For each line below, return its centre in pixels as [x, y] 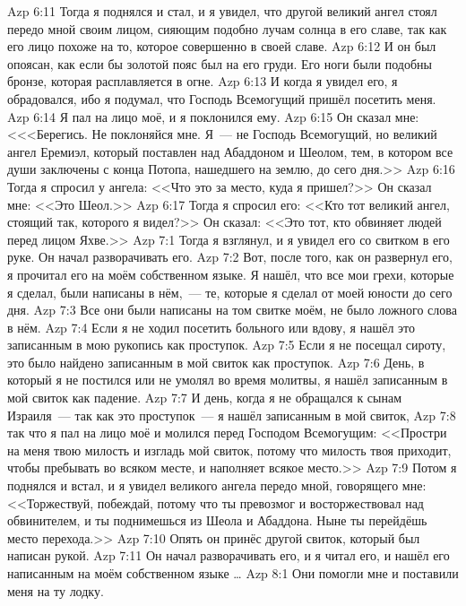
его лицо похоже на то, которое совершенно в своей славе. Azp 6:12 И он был [222, 46]
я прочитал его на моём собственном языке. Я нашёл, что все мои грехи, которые [231, 274]
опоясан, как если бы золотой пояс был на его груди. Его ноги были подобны [220, 63]
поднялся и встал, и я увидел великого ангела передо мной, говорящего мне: [217, 485]
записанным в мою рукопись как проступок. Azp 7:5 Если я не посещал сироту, [227, 345]
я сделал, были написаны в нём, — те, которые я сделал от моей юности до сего [230, 292]
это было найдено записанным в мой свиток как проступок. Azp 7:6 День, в [216, 362]
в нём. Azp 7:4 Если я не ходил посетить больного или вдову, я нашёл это [211, 327]
